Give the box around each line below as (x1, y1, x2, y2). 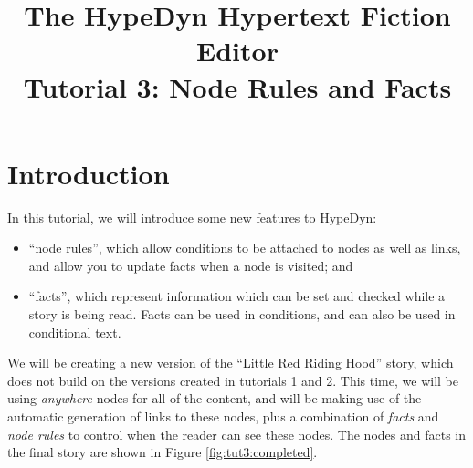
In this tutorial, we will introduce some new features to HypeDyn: (7, 207, 377, 226)
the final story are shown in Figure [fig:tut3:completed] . (7, 442, 318, 462)
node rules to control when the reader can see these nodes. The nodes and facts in (7, 424, 466, 443)
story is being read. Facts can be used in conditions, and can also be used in (28, 305, 456, 324)
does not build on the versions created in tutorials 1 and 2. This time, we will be (7, 370, 458, 390)
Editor (196, 32, 279, 69)
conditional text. (28, 322, 121, 341)
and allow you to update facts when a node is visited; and (28, 255, 353, 275)
